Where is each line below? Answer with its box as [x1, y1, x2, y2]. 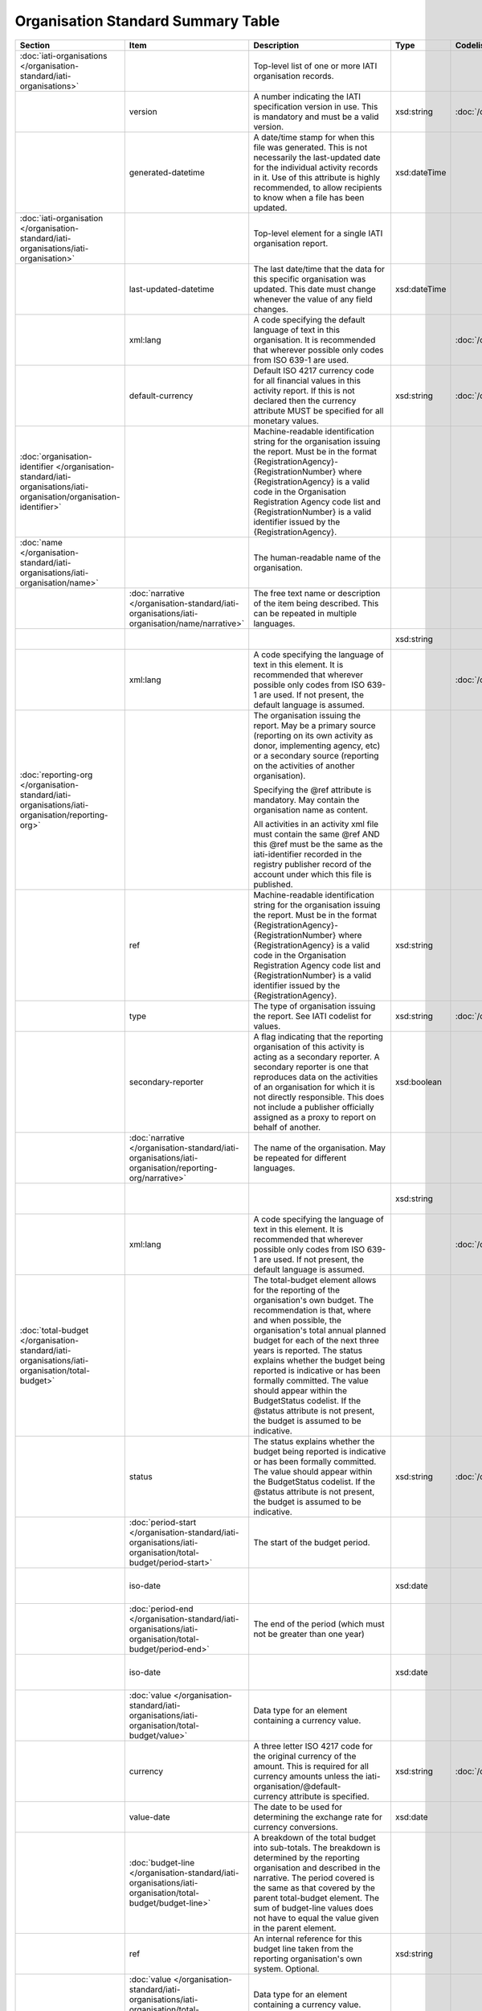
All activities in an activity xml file [253, 818, 379, 829]
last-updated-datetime [129, 283, 214, 294]
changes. [253, 303, 289, 315]
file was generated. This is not [253, 142, 368, 153]
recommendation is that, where [253, 1304, 371, 1315]
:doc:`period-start [129, 1516, 197, 1528]
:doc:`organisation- [19, 450, 92, 462]
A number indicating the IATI [253, 91, 361, 102]
